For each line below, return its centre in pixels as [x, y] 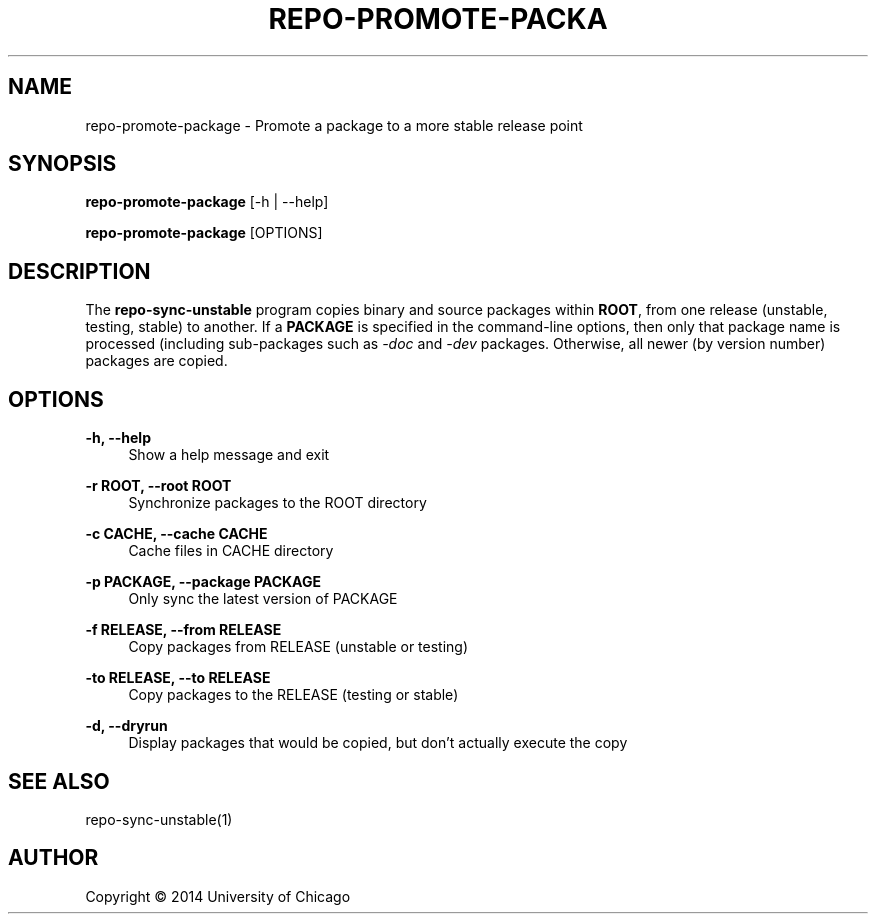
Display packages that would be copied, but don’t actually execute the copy [378, 743]
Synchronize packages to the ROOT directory [277, 503]
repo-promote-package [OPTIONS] [204, 233]
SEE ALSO [59, 781]
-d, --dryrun [126, 726]
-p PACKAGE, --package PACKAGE [203, 582]
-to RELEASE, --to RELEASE [178, 678]
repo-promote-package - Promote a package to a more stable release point [334, 125]
